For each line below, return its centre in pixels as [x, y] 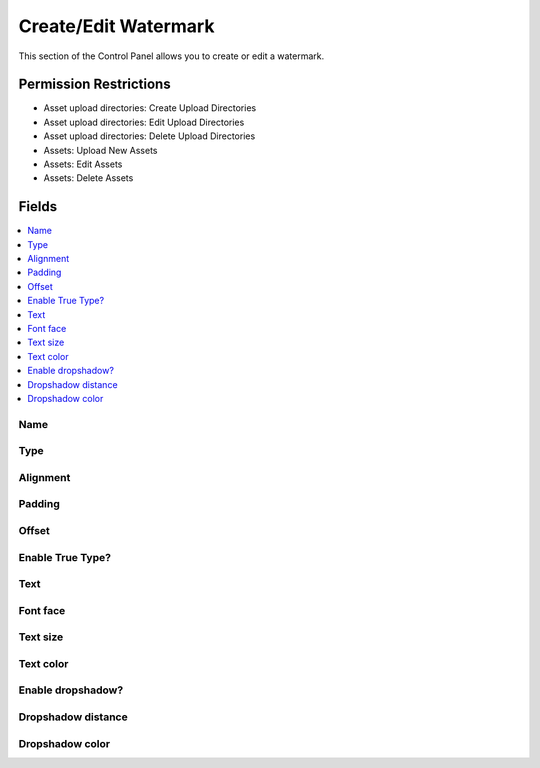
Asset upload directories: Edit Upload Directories [144, 122]
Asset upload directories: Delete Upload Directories [149, 136]
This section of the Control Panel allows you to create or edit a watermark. [171, 56]
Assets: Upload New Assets [100, 150]
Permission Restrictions [94, 84]
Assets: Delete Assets [88, 178]
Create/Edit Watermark [116, 26]
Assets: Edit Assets [83, 164]
